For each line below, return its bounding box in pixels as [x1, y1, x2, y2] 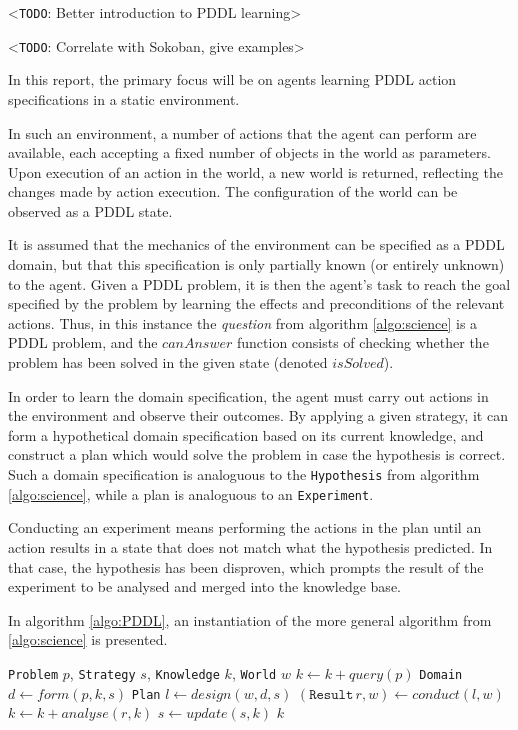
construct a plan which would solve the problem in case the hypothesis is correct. [8, 444, 506, 465]
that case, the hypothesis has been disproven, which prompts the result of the [8, 556, 484, 577]
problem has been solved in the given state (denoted [8, 352, 328, 373]
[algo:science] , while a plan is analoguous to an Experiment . [8, 483, 374, 504]
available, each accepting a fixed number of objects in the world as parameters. [8, 142, 491, 163]
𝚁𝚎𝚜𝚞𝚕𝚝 [309, 687, 354, 702]
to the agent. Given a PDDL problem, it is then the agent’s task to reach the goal [8, 273, 511, 294]
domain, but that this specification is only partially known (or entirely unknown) [8, 254, 505, 275]
